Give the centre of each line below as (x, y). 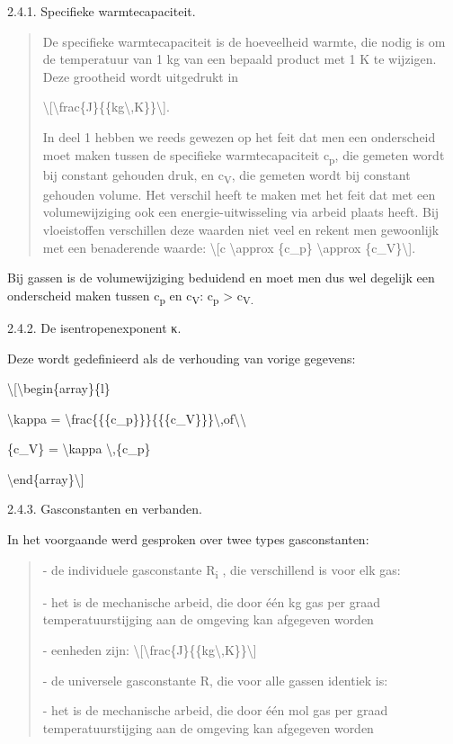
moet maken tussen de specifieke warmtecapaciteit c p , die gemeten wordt (244, 156)
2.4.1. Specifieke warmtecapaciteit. (102, 11)
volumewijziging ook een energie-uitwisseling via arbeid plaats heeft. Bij (241, 212)
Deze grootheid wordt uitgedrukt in (141, 76)
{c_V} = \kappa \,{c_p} (79, 448)
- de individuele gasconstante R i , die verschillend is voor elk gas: (222, 570)
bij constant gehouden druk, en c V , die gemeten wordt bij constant (226, 175)
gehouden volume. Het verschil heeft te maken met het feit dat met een (239, 194)
